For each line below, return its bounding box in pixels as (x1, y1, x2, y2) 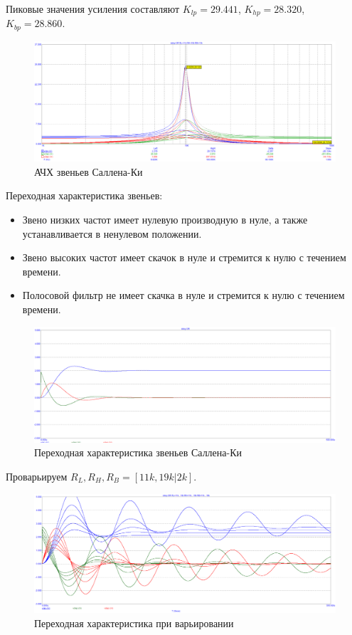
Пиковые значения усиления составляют (6, 1, 180, 16)
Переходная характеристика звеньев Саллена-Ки (34, 445, 242, 460)
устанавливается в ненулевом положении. (22, 226, 202, 241)
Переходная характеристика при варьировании (34, 615, 234, 630)
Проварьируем (6, 468, 68, 483)
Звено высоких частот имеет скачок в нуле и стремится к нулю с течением (22, 250, 346, 265)
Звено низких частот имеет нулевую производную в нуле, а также (22, 212, 308, 227)
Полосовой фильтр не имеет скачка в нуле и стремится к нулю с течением (22, 288, 345, 303)
